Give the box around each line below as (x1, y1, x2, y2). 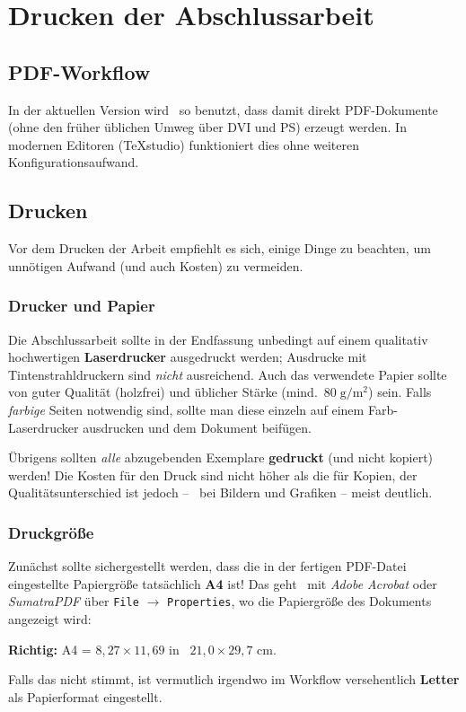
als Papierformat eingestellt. (8, 687, 163, 706)
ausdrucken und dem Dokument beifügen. (83, 418, 312, 436)
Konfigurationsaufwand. (8, 153, 139, 171)
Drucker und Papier (8, 294, 155, 317)
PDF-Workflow (8, 57, 151, 85)
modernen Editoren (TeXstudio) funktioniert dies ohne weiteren (8, 135, 359, 154)
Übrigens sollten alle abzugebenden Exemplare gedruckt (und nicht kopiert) (8, 448, 434, 467)
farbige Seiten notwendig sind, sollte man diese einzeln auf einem (8, 400, 365, 418)
